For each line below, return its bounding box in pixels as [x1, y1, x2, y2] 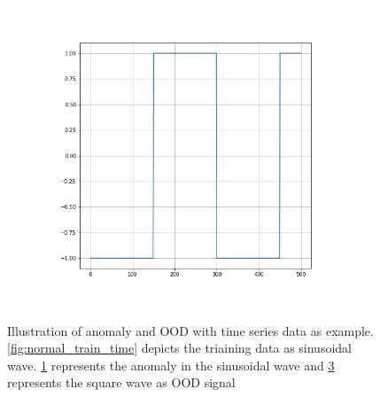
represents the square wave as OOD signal [7, 373, 236, 392]
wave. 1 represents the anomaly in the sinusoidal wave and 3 [7, 355, 335, 374]
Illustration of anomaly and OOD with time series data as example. [7, 321, 374, 339]
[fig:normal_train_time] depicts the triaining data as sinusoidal [7, 339, 352, 357]
